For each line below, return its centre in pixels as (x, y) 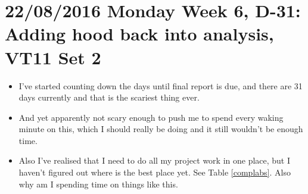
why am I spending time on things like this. (98, 184)
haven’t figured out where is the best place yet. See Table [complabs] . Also (155, 172)
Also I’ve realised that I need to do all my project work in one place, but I (155, 160)
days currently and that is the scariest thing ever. (109, 97)
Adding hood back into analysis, (139, 34)
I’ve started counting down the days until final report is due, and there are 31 (161, 85)
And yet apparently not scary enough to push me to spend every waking (151, 117)
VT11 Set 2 (53, 57)
